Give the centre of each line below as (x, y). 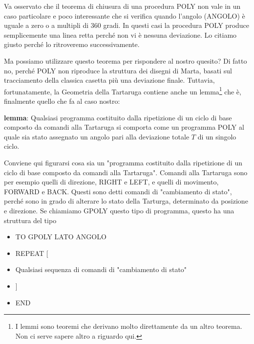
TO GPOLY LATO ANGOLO (61, 237)
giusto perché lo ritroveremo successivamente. (72, 44)
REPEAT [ (32, 253)
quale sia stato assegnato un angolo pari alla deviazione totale (97, 136)
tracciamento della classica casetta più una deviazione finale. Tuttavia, (109, 80)
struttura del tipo (30, 220)
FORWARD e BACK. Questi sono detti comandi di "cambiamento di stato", (118, 191)
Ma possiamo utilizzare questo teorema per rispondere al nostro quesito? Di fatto (126, 60)
